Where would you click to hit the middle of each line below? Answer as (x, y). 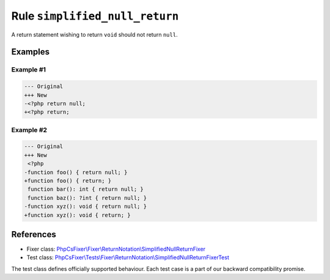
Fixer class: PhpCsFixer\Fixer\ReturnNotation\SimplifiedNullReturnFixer (116, 249)
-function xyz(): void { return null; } (85, 207)
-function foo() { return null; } (76, 172)
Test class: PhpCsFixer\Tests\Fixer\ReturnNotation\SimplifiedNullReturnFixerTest (128, 257)
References (34, 234)
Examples (31, 52)
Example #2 (29, 130)
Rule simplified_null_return (95, 16)
